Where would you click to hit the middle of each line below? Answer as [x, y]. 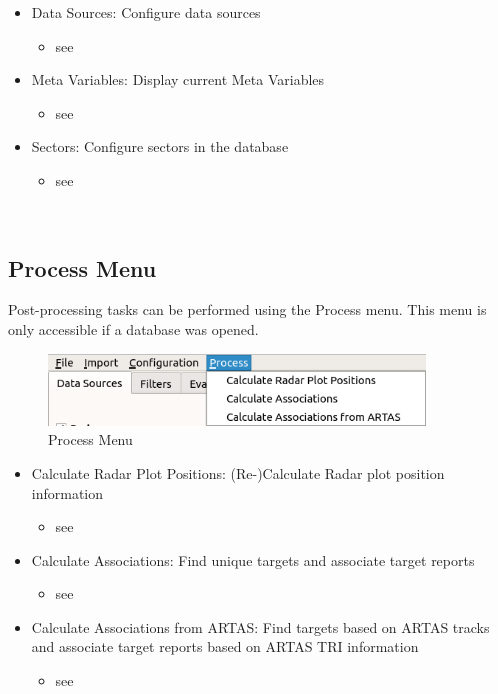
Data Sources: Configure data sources [146, 12]
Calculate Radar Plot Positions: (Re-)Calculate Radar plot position [238, 472]
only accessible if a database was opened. [133, 328]
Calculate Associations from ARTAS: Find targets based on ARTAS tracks [260, 626]
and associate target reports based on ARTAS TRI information [225, 646]
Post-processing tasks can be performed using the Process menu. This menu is [247, 309]
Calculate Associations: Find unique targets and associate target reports [253, 559]
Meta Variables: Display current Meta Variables [178, 79]
